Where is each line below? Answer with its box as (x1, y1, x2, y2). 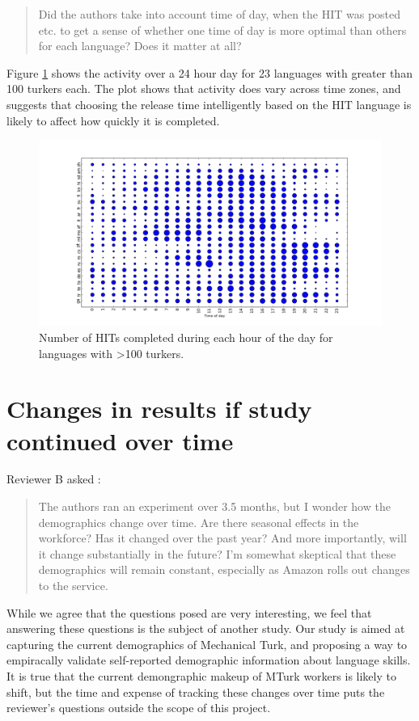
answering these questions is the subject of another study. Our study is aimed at (6, 620, 405, 637)
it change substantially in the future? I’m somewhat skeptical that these (38, 545, 396, 562)
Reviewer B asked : (6, 470, 101, 487)
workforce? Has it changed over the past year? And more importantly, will (38, 529, 407, 546)
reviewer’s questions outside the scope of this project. (6, 699, 271, 716)
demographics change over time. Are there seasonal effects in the (38, 513, 359, 530)
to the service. (38, 577, 108, 594)
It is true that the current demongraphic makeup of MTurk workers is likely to (6, 668, 396, 684)
